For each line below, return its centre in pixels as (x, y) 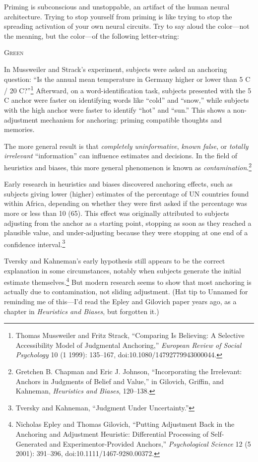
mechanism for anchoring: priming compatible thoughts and (131, 119)
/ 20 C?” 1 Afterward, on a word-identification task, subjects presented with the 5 (128, 90)
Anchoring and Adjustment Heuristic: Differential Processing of (112, 434)
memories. (19, 129)
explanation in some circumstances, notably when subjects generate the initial (123, 270)
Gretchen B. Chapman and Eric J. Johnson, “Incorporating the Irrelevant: (129, 371)
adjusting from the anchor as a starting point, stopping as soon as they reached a (128, 223)
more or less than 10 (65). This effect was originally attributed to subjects (117, 213)
